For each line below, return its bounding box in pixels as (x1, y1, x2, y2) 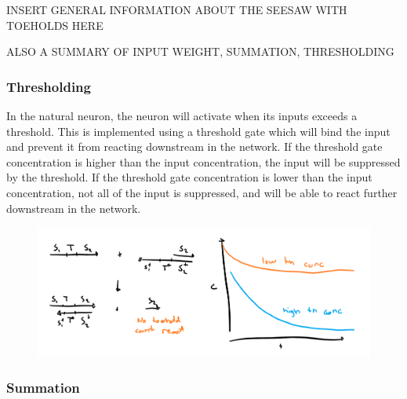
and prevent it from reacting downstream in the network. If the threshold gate (6, 138, 383, 155)
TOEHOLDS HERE (6, 16, 104, 33)
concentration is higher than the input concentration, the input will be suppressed (6, 153, 401, 170)
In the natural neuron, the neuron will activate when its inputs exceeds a (6, 108, 358, 123)
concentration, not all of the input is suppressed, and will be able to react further (6, 184, 398, 200)
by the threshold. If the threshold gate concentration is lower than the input (6, 169, 372, 185)
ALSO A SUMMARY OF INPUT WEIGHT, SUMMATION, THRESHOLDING (6, 43, 394, 60)
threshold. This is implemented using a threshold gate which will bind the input (6, 123, 391, 139)
